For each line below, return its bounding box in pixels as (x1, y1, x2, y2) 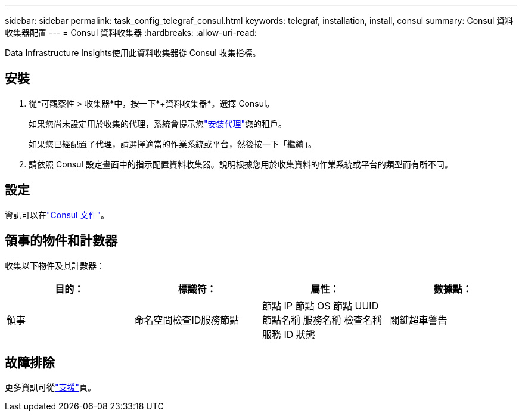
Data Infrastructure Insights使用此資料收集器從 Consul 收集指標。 (5, 48, 261, 58)
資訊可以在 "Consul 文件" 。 (5, 209, 109, 220)
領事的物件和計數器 (5, 233, 117, 249)
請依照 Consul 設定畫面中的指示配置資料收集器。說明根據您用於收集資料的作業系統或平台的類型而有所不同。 (29, 159, 453, 169)
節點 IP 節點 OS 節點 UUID (262, 299, 379, 312)
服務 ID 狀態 (262, 328, 315, 340)
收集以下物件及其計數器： (5, 260, 105, 271)
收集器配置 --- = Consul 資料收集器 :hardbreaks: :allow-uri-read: (5, 27, 257, 38)
